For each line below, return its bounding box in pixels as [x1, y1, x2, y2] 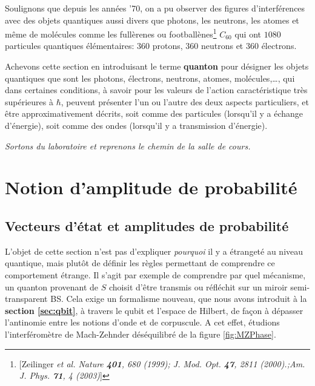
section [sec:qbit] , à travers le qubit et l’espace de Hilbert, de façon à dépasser [5, 304, 303, 316]
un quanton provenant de [5, 280, 99, 293]
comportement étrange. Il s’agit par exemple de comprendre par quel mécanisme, [5, 268, 306, 281]
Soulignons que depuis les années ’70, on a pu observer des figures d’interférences [5, 2, 305, 14]
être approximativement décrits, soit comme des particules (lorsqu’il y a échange [5, 107, 303, 120]
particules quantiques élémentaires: [5, 39, 134, 52]
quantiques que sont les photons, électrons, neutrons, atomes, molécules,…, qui [5, 71, 295, 84]
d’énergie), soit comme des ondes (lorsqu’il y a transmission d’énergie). [5, 119, 268, 131]
